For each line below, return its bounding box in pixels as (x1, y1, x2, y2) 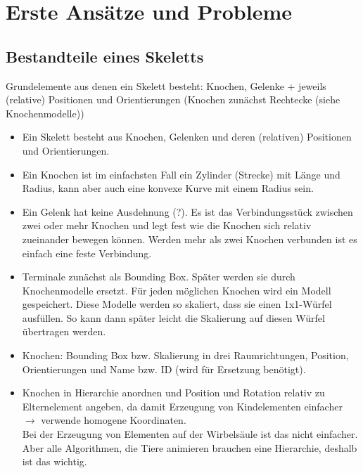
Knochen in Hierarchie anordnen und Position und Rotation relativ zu (22, 385, 325, 400)
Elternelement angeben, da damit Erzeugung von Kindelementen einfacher (22, 399, 343, 413)
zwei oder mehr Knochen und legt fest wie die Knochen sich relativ (22, 218, 312, 233)
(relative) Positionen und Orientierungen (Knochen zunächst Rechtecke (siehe (6, 92, 340, 107)
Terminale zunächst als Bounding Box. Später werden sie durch (22, 269, 295, 284)
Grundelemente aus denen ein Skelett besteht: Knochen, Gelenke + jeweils (6, 78, 326, 93)
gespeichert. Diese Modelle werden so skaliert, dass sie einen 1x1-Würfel (22, 297, 332, 311)
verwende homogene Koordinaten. (41, 413, 186, 427)
